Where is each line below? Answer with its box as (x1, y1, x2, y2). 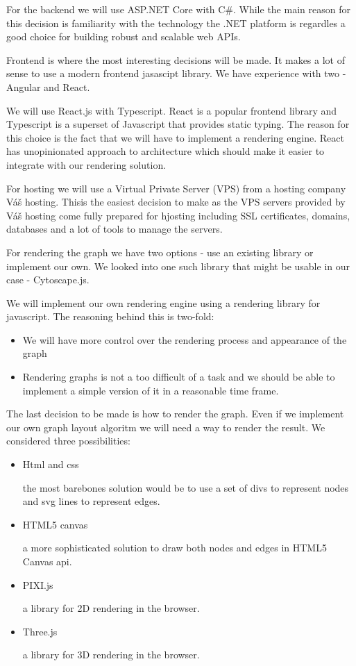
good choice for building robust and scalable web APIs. (6, 29, 241, 44)
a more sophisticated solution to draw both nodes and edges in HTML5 (22, 540, 327, 555)
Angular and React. (6, 79, 90, 94)
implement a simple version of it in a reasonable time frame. (22, 383, 279, 397)
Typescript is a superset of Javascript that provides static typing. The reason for (6, 117, 350, 131)
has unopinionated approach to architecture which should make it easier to (6, 144, 325, 158)
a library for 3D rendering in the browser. (22, 647, 200, 662)
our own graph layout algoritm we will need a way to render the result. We (6, 419, 325, 434)
